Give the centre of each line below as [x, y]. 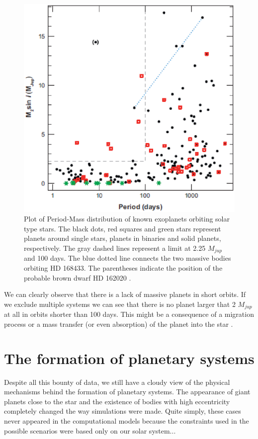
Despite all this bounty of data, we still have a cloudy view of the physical [117, 382]
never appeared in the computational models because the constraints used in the [127, 420]
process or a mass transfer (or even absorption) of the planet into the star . [119, 324]
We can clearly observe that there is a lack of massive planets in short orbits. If [125, 294]
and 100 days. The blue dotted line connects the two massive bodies [128, 258]
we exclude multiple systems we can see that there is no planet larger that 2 [120, 304]
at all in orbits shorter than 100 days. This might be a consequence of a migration [129, 314]
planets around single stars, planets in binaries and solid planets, [123, 238]
